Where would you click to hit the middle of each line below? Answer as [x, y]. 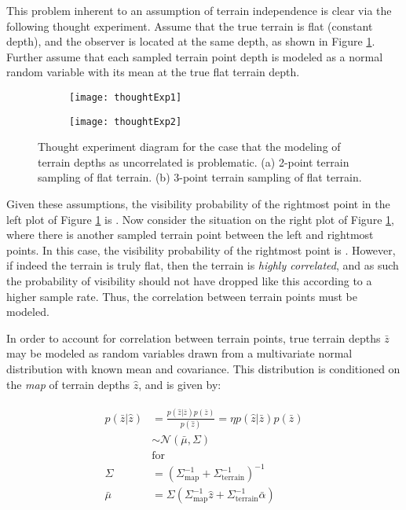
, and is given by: [180, 384]
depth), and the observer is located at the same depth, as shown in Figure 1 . [191, 41]
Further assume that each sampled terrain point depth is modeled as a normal [195, 56]
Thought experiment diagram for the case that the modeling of [189, 147]
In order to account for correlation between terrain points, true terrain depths [194, 338]
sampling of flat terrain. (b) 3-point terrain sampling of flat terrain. [200, 177]
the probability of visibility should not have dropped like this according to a [189, 281]
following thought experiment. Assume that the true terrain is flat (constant [190, 26]
